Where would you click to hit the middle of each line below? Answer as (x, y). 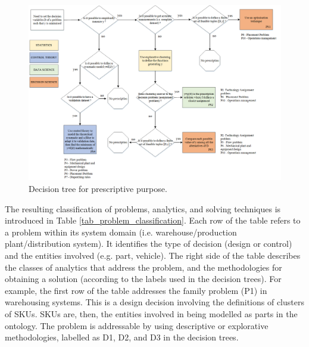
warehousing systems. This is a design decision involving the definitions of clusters (154, 302)
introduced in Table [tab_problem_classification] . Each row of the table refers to (153, 220)
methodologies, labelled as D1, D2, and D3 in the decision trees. (122, 337)
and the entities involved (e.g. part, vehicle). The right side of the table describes (153, 255)
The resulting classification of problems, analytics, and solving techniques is (143, 208)
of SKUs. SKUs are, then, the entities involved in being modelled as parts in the (151, 313)
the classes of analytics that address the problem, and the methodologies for (143, 267)
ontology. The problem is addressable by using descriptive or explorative (137, 325)
